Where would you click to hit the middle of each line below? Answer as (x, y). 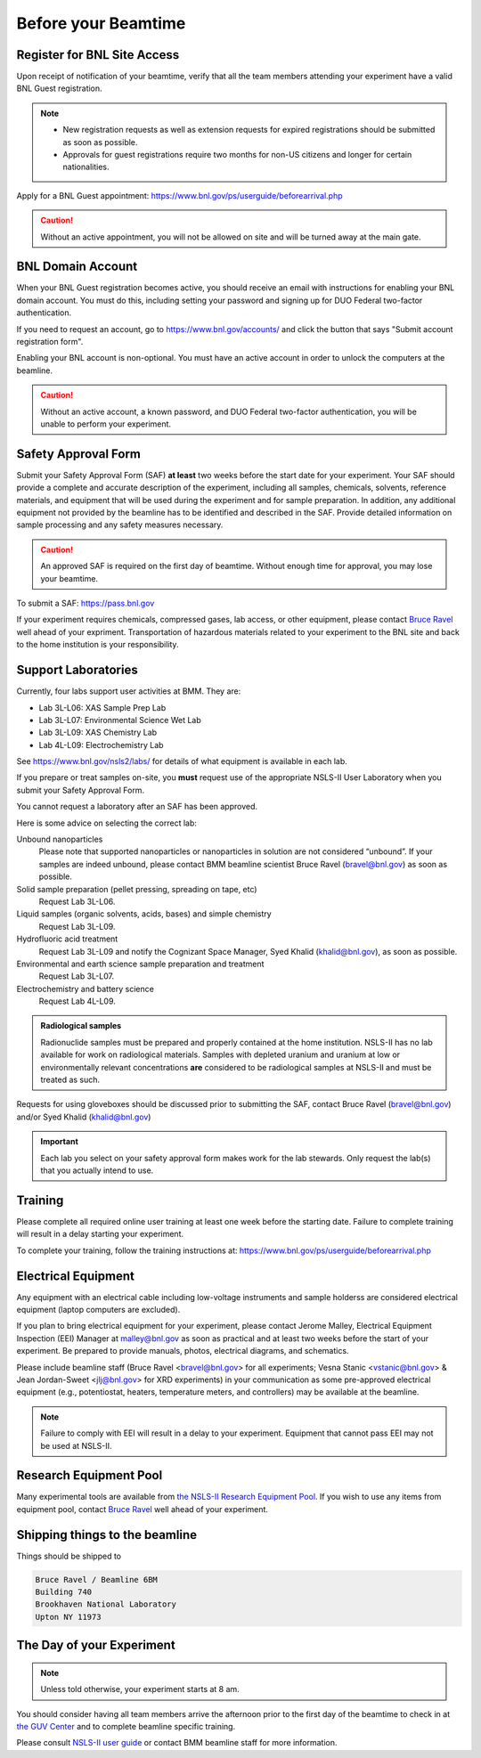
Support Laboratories (77, 670)
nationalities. (86, 167)
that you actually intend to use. (97, 1170)
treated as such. (70, 1080)
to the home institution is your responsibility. (98, 645)
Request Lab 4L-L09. (77, 1001)
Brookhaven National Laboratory (106, 1604)
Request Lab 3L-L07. (77, 976)
